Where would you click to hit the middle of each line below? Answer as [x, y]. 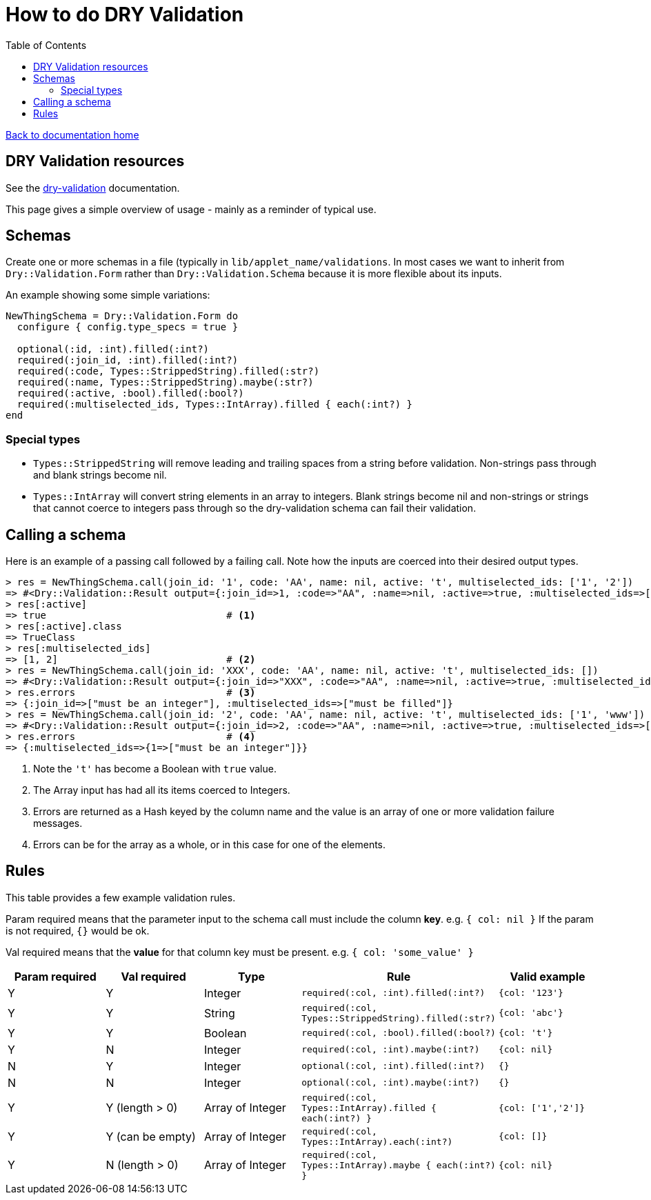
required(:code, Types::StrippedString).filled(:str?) [168, 371]
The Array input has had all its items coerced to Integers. [162, 790]
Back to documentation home [72, 134]
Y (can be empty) [151, 1136]
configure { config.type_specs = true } [128, 327]
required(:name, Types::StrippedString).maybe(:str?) [165, 382]
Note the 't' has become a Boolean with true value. [155, 769]
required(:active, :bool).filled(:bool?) [130, 393]
